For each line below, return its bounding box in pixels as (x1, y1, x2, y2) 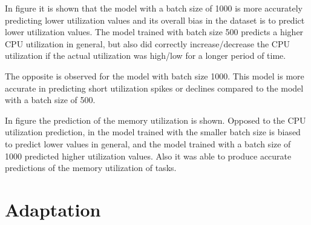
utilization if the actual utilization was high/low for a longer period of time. (5, 49, 286, 62)
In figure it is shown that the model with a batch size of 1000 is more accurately (5, 2, 303, 14)
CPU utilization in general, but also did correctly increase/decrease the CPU (5, 37, 290, 50)
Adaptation (5, 196, 101, 221)
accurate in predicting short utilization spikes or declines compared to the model (5, 81, 304, 94)
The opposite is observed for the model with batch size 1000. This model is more (5, 69, 304, 82)
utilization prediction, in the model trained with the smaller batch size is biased (5, 126, 301, 138)
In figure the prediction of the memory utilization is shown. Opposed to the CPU (5, 113, 306, 126)
